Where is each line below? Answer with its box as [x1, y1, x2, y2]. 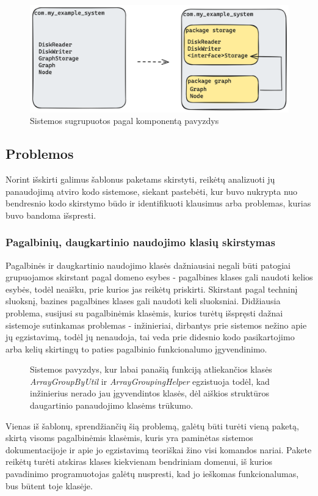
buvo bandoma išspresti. [5, 208, 96, 221]
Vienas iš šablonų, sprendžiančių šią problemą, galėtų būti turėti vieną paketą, [5, 419, 299, 432]
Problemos [5, 144, 74, 163]
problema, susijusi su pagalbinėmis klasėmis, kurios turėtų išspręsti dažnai [5, 306, 283, 319]
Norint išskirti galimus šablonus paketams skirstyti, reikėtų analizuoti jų [5, 172, 275, 185]
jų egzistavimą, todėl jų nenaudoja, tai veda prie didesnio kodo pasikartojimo [5, 330, 295, 343]
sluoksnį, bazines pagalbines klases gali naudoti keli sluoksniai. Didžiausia [5, 294, 281, 307]
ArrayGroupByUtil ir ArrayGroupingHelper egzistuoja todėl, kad [30, 374, 270, 387]
